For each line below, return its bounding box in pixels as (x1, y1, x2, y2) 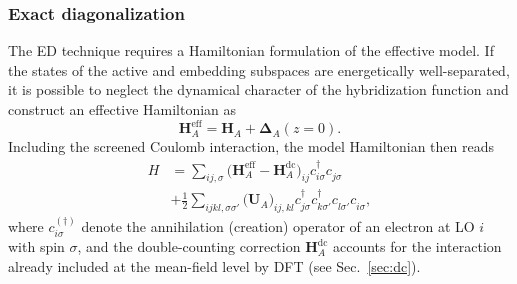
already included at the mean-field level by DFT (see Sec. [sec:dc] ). (8, 255, 421, 276)
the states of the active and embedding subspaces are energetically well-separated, (8, 59, 510, 80)
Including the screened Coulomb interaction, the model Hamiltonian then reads (8, 136, 495, 157)
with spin (8, 236, 65, 257)
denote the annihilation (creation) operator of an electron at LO (81, 215, 475, 236)
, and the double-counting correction (77, 236, 301, 257)
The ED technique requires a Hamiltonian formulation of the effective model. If (8, 40, 494, 61)
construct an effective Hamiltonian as (8, 99, 237, 119)
